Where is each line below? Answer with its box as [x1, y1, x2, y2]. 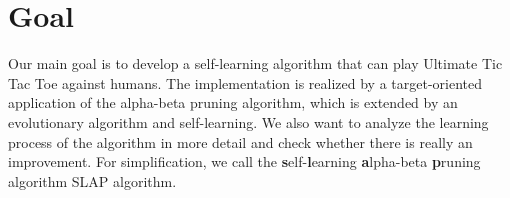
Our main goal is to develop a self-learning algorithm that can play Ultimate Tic [8, 53, 503, 74]
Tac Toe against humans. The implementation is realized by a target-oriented [8, 72, 482, 93]
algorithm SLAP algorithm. [8, 170, 177, 191]
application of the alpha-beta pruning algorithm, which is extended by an [8, 92, 458, 113]
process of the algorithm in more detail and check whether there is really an [8, 131, 473, 152]
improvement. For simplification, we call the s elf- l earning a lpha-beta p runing [8, 151, 481, 172]
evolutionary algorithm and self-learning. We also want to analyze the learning [8, 111, 489, 132]
